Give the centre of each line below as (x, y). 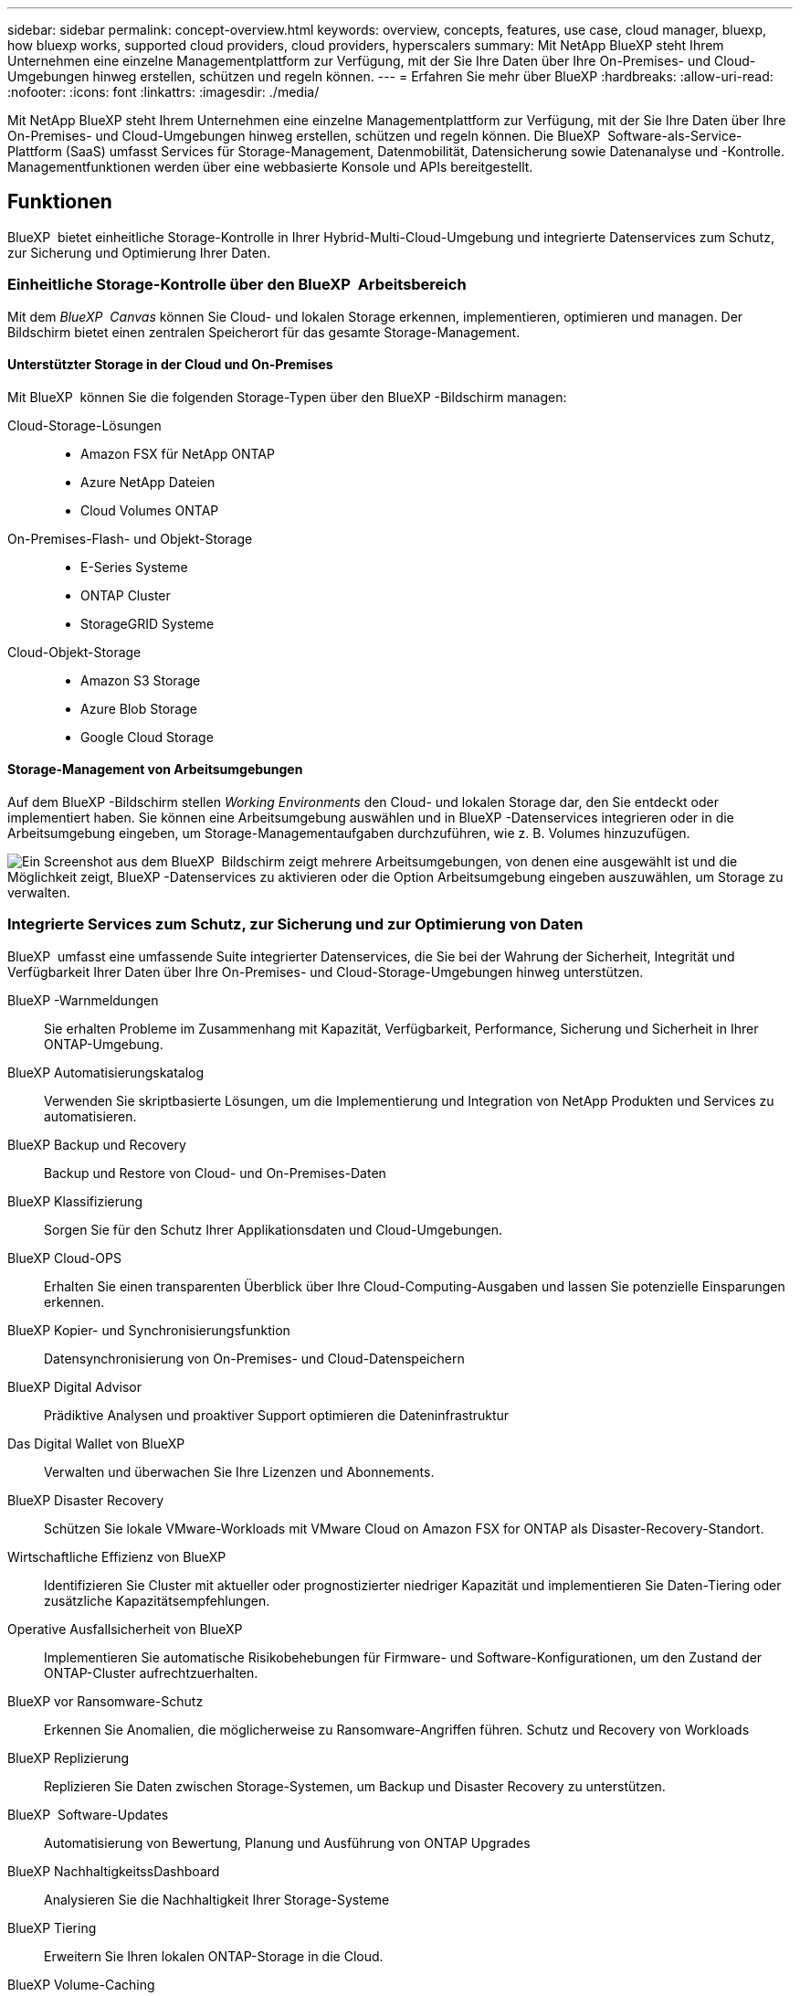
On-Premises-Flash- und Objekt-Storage (130, 538)
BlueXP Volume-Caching (81, 1984)
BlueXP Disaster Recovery (86, 1500)
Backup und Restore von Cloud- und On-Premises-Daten (215, 1173)
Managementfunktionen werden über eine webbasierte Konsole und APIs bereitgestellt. (270, 167)
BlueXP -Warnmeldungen (83, 1000)
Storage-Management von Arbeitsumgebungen (155, 770)
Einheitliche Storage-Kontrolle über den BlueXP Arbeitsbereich (237, 285)
